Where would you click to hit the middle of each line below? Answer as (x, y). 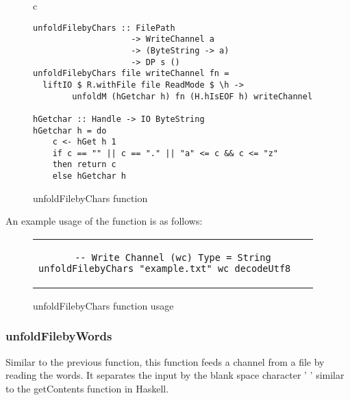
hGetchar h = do (70, 130)
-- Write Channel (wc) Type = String (173, 257)
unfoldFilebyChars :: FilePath (104, 28)
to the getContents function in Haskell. (87, 388)
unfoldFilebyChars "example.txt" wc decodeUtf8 (165, 268)
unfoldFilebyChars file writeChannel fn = (131, 74)
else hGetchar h (89, 176)
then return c (84, 165)
